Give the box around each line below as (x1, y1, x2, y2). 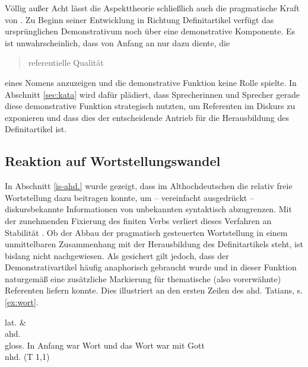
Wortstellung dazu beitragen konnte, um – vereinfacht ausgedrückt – (5, 191, 254, 203)
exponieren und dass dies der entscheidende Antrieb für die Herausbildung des (5, 111, 290, 123)
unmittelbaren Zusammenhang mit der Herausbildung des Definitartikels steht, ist (5, 238, 303, 250)
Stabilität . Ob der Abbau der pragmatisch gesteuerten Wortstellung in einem (5, 226, 288, 238)
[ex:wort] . (5, 296, 39, 308)
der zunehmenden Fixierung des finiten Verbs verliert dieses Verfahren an (5, 214, 272, 226)
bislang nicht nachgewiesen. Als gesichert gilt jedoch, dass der (5, 249, 229, 261)
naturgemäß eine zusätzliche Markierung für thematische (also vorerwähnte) (5, 272, 281, 285)
